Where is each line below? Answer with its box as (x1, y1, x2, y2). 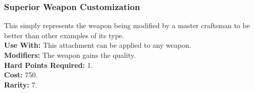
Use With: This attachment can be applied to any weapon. (4, 40, 191, 50)
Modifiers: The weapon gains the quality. (4, 50, 136, 60)
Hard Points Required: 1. (4, 59, 93, 70)
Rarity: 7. (4, 79, 37, 89)
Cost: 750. (4, 69, 38, 80)
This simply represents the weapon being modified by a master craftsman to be (4, 20, 250, 31)
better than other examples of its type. (4, 30, 124, 40)
